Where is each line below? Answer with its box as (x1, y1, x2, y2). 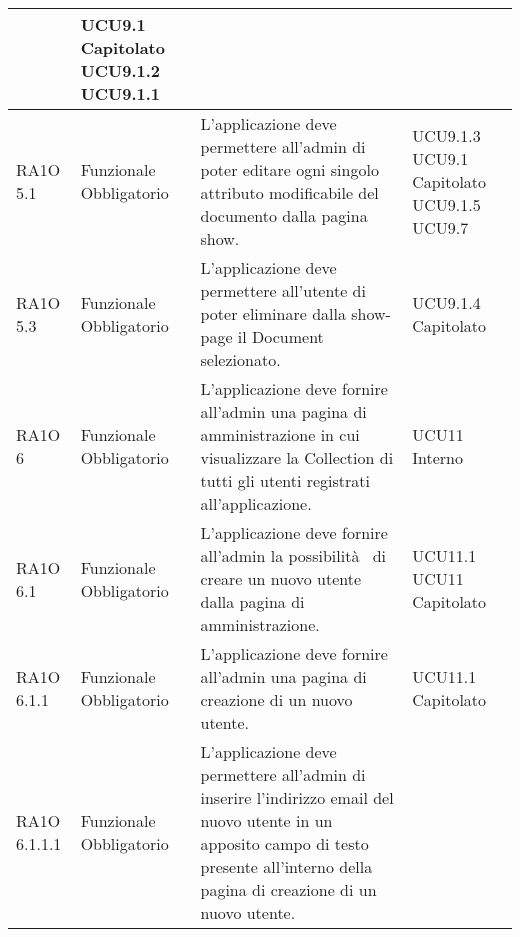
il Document (237, 325, 324, 348)
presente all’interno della (200, 855, 373, 878)
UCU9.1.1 (80, 82, 161, 105)
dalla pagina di (200, 590, 305, 613)
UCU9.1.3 (412, 123, 481, 147)
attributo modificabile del (200, 181, 379, 204)
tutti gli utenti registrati (200, 469, 371, 492)
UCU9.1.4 (412, 290, 481, 314)
